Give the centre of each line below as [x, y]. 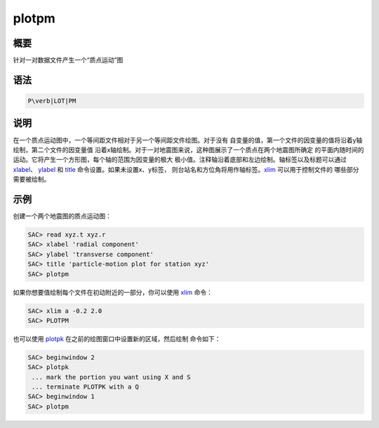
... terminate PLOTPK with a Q [86, 387]
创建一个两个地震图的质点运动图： [62, 216]
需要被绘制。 [32, 180]
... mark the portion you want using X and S [111, 377]
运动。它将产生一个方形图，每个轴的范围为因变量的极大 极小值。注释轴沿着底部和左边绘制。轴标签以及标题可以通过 [180, 160]
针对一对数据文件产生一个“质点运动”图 [68, 60]
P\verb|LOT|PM [52, 101]
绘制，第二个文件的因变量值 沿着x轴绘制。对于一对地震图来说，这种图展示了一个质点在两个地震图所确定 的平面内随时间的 [188, 149]
